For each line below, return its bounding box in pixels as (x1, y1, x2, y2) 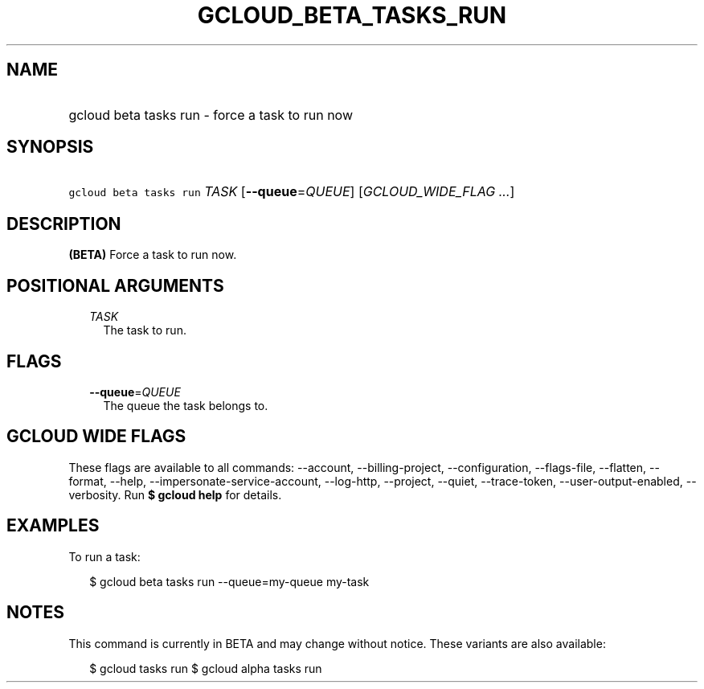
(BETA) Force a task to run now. (68, 248, 237, 262)
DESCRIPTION (6, 213, 121, 234)
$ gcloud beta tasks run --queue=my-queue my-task (89, 574, 370, 589)
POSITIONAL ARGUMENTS (6, 275, 224, 296)
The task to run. (103, 323, 186, 338)
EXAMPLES (6, 515, 100, 536)
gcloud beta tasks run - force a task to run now (68, 106, 353, 123)
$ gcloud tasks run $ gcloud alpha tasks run (89, 661, 322, 675)
